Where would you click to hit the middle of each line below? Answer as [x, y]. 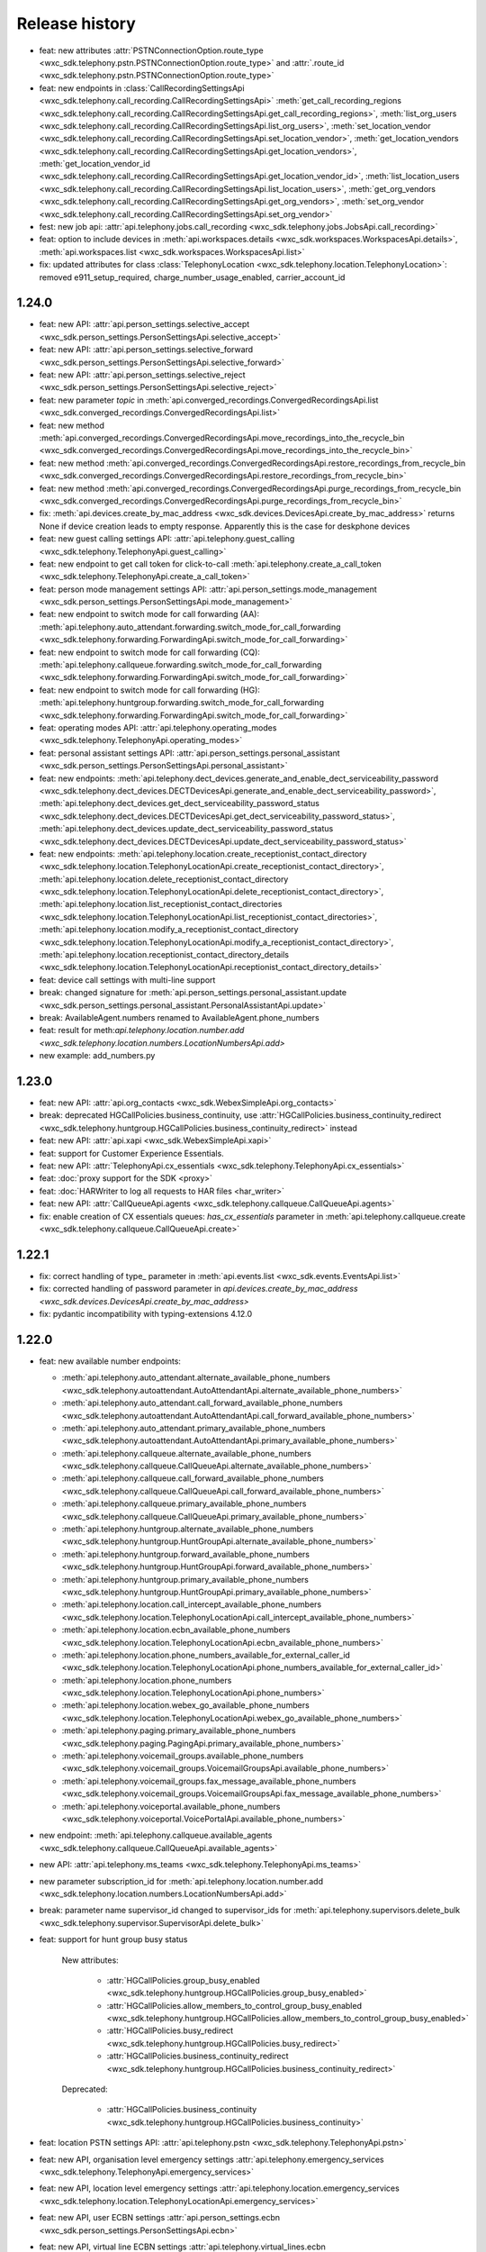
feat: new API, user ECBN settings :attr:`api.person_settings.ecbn [160, 2218]
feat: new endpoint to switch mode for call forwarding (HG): [150, 690]
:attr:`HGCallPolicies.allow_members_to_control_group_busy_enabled [234, 2005]
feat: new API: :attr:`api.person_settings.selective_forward [146, 350]
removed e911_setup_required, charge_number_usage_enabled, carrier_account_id [192, 277]
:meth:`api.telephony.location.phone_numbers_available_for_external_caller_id [206, 1655]
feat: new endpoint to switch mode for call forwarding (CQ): [150, 652]
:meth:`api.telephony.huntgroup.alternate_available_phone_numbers [188, 1529]
